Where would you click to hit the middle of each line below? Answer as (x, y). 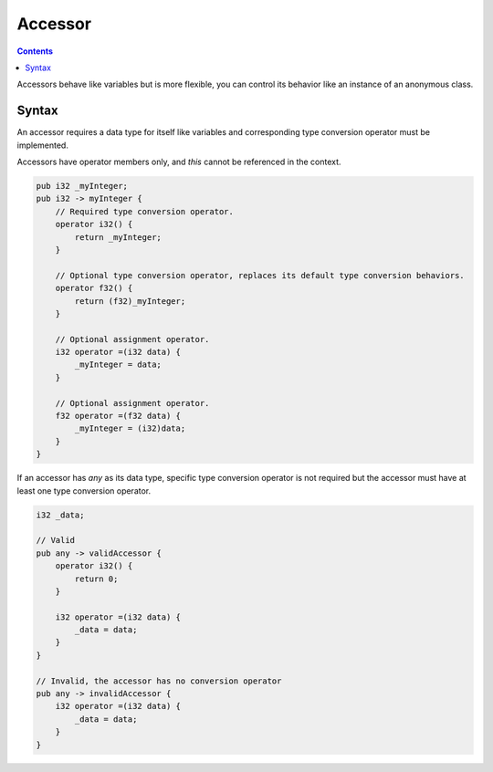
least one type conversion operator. (84, 490)
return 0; (96, 579)
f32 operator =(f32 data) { (118, 416)
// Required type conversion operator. (145, 211)
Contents (35, 51)
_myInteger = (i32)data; (130, 428)
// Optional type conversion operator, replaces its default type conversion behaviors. (260, 275)
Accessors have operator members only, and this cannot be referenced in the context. (179, 162)
